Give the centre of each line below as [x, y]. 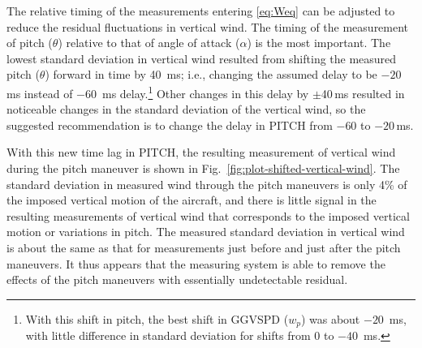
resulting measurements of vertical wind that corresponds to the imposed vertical [208, 215]
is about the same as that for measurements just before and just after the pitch [204, 247]
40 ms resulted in [363, 93]
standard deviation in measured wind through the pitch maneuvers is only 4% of [207, 184]
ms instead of [40, 93]
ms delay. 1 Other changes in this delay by [205, 92]
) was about [330, 318]
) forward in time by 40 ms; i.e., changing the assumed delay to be [211, 74]
